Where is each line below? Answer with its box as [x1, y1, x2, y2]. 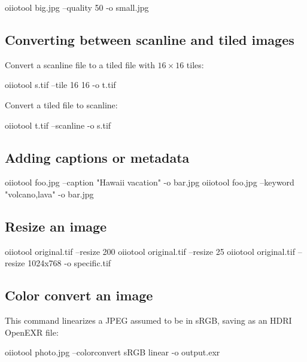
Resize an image [5, 217, 107, 235]
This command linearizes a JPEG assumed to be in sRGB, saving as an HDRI [5, 314, 292, 327]
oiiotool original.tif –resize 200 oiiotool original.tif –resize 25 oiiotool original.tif [5, 245, 295, 257]
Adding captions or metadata [5, 148, 190, 166]
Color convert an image [5, 286, 153, 305]
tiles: [186, 58, 204, 71]
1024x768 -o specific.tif [28, 257, 111, 269]
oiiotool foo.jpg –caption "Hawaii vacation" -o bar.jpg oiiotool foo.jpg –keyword [5, 176, 294, 188]
